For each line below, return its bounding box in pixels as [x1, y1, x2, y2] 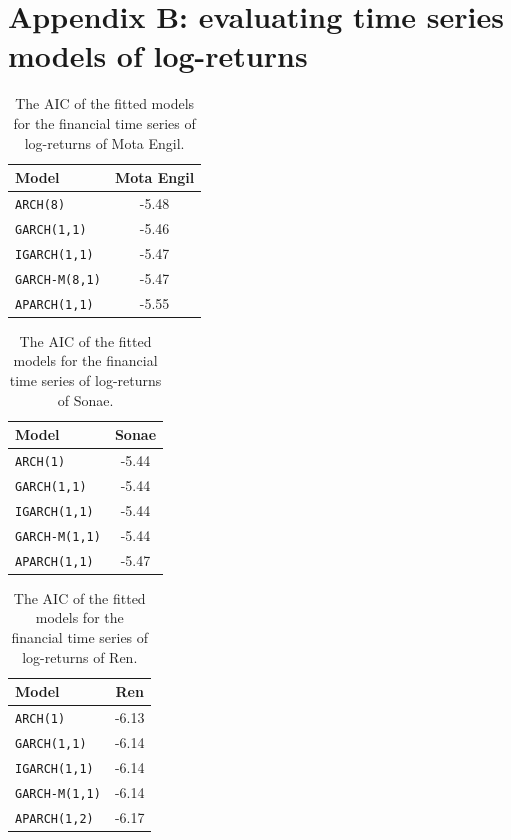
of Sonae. [57, 389, 114, 410]
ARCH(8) [15, 197, 66, 212]
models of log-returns [8, 35, 308, 76]
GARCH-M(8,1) [15, 272, 101, 287]
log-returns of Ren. [22, 646, 138, 667]
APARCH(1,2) [15, 811, 94, 826]
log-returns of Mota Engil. [24, 132, 185, 153]
